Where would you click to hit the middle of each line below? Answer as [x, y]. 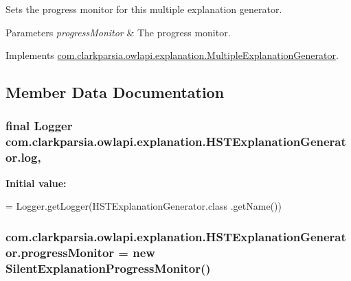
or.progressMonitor [60, 252]
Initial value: [36, 183]
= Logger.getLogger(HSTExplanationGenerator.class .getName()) [144, 206]
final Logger [39, 126]
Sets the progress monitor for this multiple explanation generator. [144, 9]
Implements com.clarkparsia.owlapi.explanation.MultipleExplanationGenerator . [172, 55]
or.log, [23, 157]
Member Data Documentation [115, 92]
